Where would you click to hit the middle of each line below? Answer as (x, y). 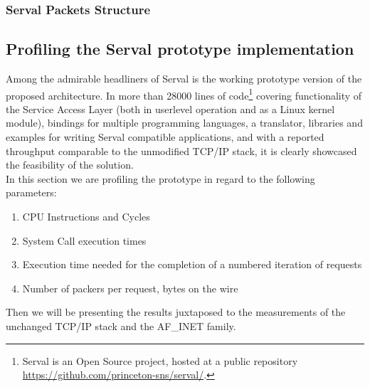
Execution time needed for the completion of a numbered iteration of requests (192, 264)
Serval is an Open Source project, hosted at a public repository (160, 360)
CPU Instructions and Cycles (86, 217)
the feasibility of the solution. (70, 165)
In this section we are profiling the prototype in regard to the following (160, 178)
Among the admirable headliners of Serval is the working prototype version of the (184, 79)
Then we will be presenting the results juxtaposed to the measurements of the (176, 312)
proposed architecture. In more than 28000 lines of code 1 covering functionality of (184, 94)
